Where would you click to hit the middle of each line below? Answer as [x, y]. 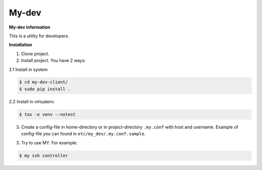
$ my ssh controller [43, 155]
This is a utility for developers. [39, 36]
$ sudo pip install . [45, 89]
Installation [21, 45]
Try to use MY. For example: [49, 142]
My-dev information [30, 27]
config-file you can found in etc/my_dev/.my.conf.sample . [83, 134]
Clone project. [35, 54]
